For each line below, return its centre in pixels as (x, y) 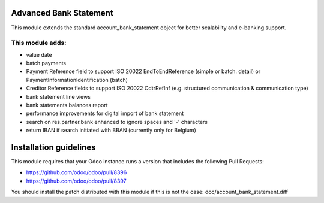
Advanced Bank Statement (62, 13)
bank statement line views (58, 96)
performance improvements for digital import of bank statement (105, 113)
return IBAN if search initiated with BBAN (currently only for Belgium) (111, 130)
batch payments (46, 63)
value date (39, 54)
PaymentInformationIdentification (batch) (77, 80)
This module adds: (39, 43)
